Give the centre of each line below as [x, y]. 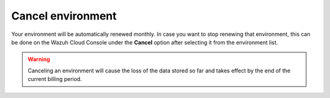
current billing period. [55, 79]
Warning [39, 59]
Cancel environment [64, 16]
